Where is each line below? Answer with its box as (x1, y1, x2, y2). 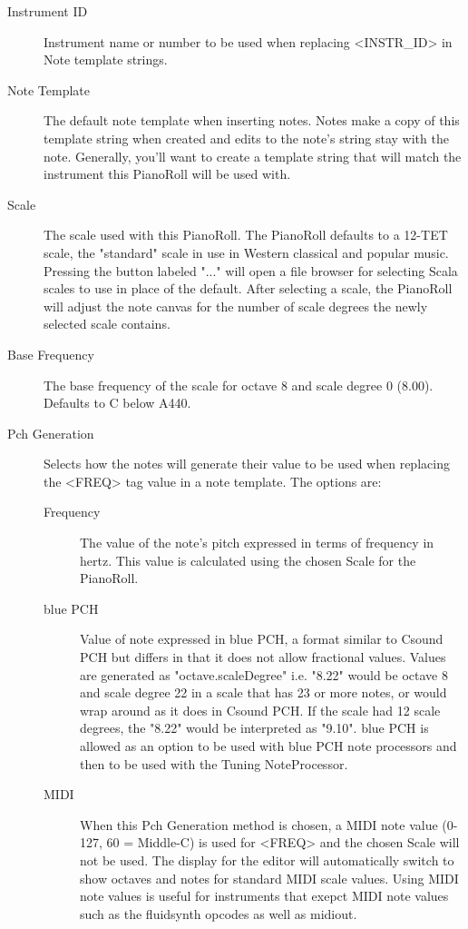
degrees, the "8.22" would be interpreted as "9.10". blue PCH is (80, 718, 429, 737)
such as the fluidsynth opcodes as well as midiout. (80, 904, 357, 923)
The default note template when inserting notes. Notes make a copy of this (44, 111, 460, 130)
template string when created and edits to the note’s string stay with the (44, 128, 449, 147)
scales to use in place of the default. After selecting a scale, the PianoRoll (44, 279, 453, 298)
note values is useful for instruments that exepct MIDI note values (80, 886, 449, 905)
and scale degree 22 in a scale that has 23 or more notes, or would (80, 683, 447, 702)
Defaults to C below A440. (44, 393, 191, 412)
